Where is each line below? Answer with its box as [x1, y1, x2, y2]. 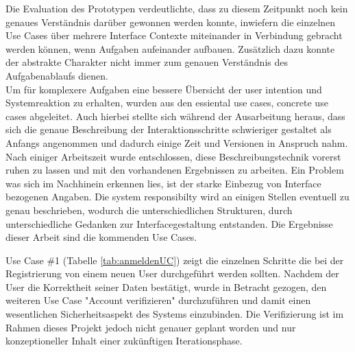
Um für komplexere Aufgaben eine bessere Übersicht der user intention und [5, 82, 322, 96]
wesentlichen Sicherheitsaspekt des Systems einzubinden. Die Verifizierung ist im [5, 307, 344, 321]
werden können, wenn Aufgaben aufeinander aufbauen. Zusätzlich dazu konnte [5, 41, 335, 56]
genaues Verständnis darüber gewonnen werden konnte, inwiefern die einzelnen [5, 14, 336, 29]
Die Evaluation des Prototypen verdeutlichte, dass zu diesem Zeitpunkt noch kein [5, 1, 348, 15]
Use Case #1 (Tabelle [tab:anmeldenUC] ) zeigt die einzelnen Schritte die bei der [5, 253, 344, 267]
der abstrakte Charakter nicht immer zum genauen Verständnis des [5, 55, 288, 69]
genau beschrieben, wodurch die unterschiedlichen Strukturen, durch [5, 202, 293, 217]
